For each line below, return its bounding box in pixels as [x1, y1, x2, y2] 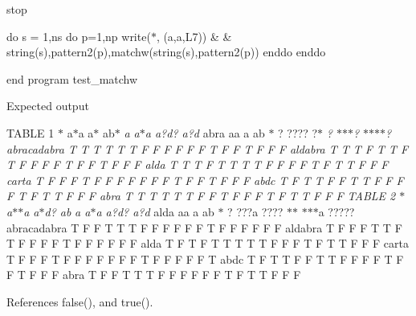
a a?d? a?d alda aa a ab [96, 203, 214, 220]
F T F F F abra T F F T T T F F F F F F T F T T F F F [6, 266, 301, 283]
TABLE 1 [6, 124, 55, 141]
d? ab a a [44, 203, 91, 220]
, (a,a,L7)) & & [156, 27, 232, 44]
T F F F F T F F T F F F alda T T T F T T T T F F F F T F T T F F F [6, 156, 389, 173]
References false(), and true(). [6, 293, 153, 310]
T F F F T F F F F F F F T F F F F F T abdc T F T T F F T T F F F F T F [6, 250, 404, 267]
